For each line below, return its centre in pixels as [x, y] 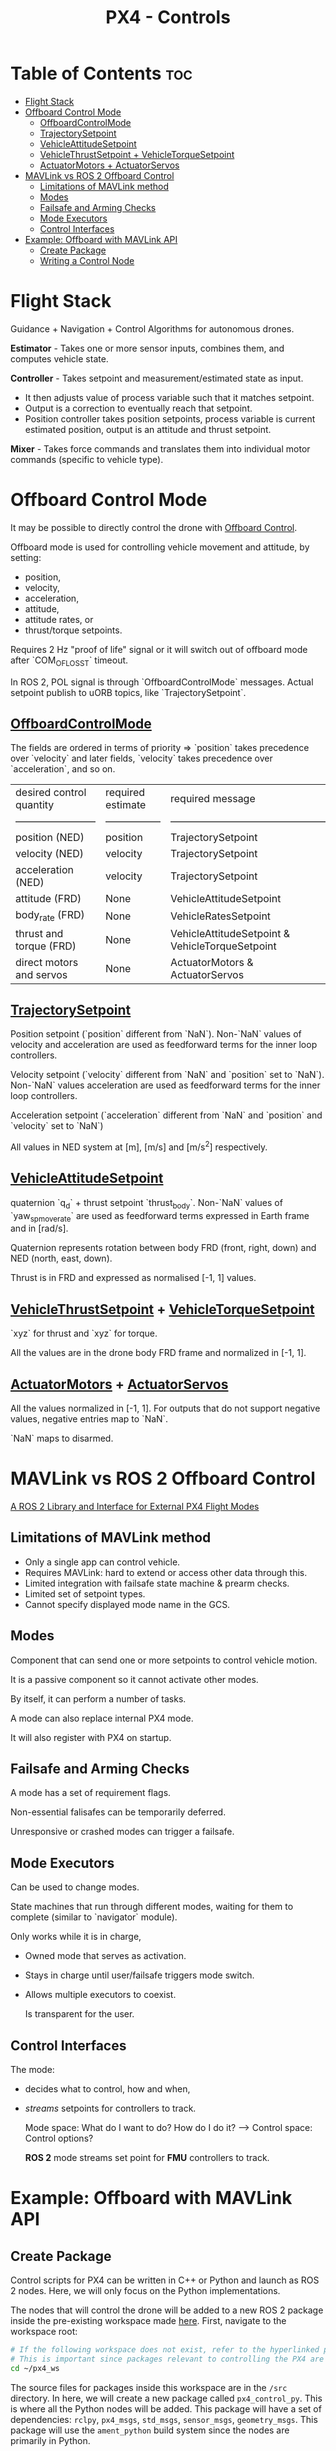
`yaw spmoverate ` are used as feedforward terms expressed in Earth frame [160, 1216]
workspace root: [44, 2332]
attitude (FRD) [48, 899]
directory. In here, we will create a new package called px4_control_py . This [166, 2398]
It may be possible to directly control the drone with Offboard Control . [154, 527]
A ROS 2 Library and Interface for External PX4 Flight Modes [135, 1507]
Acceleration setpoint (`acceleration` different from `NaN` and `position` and [166, 1115]
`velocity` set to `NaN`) [57, 1126]
